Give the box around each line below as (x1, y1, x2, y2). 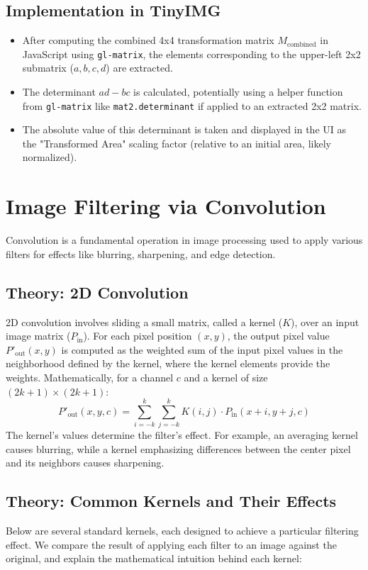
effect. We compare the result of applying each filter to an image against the (6, 537, 337, 552)
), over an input (291, 314, 359, 329)
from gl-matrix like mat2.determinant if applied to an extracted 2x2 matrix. (22, 98, 362, 113)
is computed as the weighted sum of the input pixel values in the (61, 342, 343, 357)
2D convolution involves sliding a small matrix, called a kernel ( (6, 314, 283, 329)
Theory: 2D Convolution (6, 281, 189, 303)
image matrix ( (6, 328, 71, 343)
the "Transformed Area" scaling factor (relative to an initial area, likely (22, 135, 331, 150)
